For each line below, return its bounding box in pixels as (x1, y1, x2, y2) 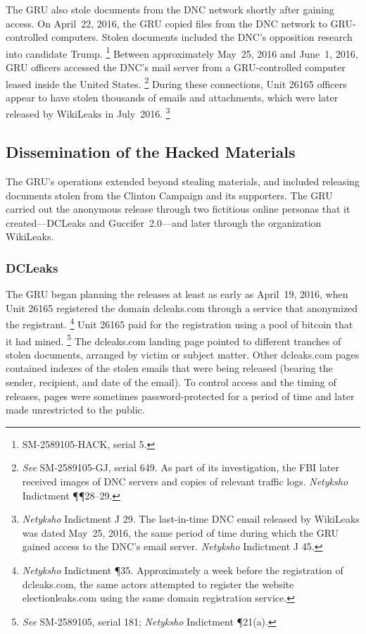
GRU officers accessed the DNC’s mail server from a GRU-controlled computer (6, 60, 346, 75)
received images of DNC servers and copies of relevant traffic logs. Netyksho (22, 473, 348, 488)
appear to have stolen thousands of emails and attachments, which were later (6, 89, 339, 104)
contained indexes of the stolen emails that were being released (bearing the (6, 361, 333, 375)
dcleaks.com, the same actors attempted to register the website (22, 576, 294, 591)
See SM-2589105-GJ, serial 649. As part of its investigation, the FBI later (22, 460, 339, 475)
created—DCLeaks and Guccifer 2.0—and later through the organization (6, 215, 322, 230)
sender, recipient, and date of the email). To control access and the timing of (6, 374, 336, 389)
